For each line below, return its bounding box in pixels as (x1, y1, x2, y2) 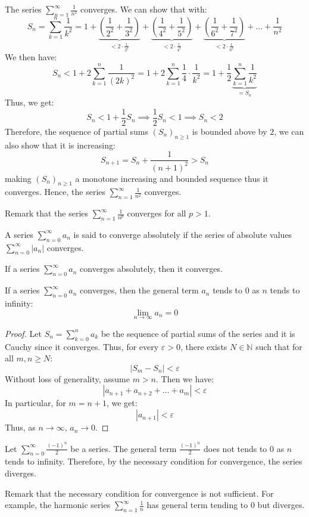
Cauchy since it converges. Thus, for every (5, 340, 159, 352)
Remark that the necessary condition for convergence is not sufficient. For (5, 487, 274, 499)
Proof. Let (5, 327, 42, 339)
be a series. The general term (70, 442, 177, 454)
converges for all (127, 207, 186, 219)
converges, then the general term (80, 284, 199, 296)
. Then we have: (155, 372, 214, 385)
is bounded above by (192, 125, 267, 137)
